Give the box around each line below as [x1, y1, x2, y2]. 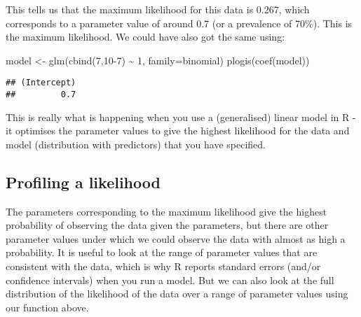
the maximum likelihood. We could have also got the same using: [6, 29, 285, 44]
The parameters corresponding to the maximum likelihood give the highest [6, 204, 327, 218]
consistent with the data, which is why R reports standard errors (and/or [6, 259, 321, 274]
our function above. [6, 300, 89, 314]
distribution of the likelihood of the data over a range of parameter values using [6, 286, 348, 301]
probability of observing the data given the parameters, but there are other [6, 218, 329, 232]
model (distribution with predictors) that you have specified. [6, 136, 266, 151]
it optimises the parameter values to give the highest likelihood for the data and [6, 123, 350, 138]
